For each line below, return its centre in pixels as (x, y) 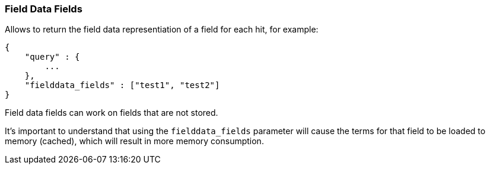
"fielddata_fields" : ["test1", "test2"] (122, 85)
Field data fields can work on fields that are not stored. (112, 113)
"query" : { (52, 57)
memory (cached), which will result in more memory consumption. (134, 141)
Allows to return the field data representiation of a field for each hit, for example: (162, 30)
